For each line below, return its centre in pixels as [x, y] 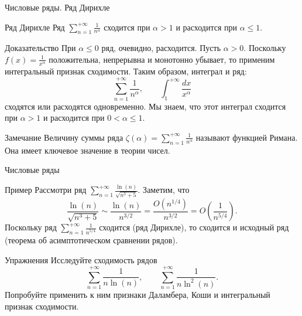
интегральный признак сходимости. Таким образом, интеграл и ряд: [126, 71]
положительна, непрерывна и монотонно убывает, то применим [162, 59]
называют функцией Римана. [247, 137]
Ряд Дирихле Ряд [35, 27]
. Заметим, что [164, 190]
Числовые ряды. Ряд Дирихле [57, 7]
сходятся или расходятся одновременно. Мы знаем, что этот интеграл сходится [145, 106]
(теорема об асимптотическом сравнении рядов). [91, 239]
